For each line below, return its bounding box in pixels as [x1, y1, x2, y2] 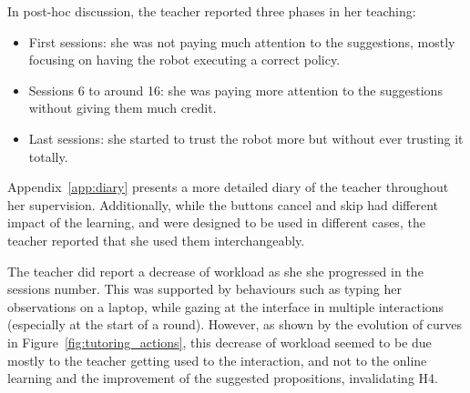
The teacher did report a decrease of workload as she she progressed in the [7, 261, 424, 280]
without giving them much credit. [28, 98, 217, 117]
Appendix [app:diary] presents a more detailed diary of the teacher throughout [7, 177, 449, 196]
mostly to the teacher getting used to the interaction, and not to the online [7, 350, 427, 369]
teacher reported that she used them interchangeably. [7, 230, 305, 249]
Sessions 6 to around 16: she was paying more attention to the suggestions [28, 80, 443, 99]
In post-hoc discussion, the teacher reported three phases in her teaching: [7, 2, 416, 20]
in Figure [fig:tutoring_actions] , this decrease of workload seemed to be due [7, 332, 432, 351]
